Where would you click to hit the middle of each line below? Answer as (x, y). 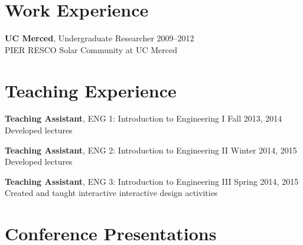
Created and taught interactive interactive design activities (111, 193)
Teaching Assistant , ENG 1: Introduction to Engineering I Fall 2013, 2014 (144, 118)
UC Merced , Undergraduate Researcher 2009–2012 (100, 38)
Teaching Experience (91, 90)
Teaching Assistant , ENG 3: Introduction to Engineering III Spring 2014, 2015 (152, 181)
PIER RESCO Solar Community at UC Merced (91, 49)
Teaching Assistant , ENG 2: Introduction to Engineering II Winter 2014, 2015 (151, 150)
